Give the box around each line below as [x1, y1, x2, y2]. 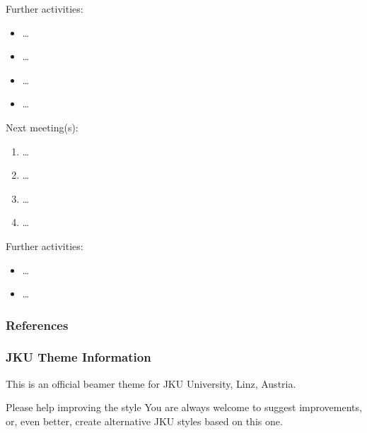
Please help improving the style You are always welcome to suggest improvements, [6, 400, 362, 415]
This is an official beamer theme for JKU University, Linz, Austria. [6, 376, 296, 391]
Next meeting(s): [6, 119, 78, 134]
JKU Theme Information [6, 348, 151, 366]
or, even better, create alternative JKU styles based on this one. [6, 413, 283, 428]
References [6, 316, 69, 333]
